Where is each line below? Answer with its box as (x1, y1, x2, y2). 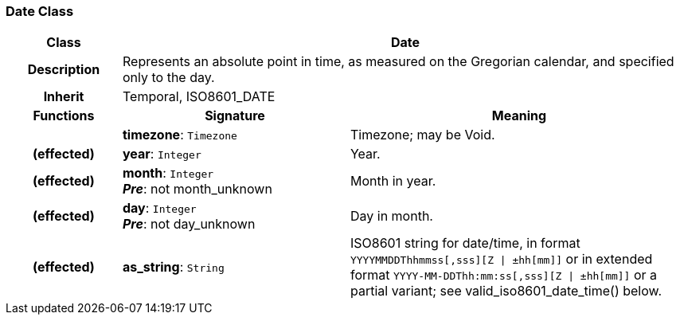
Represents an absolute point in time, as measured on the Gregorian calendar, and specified (122, 53, 674, 70)
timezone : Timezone (122, 127, 237, 143)
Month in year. (350, 173, 436, 190)
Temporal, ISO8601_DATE (122, 88, 276, 105)
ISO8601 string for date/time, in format (350, 235, 580, 252)
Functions (33, 108, 95, 124)
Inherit (43, 88, 84, 105)
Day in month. (350, 208, 433, 225)
